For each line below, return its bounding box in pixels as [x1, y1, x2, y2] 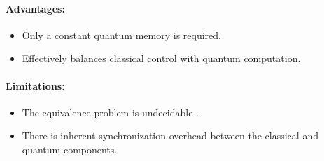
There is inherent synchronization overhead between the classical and [22, 128, 318, 143]
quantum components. [22, 141, 118, 156]
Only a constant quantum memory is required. [22, 27, 221, 42]
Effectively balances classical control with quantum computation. [22, 51, 301, 66]
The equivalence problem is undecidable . [22, 105, 199, 119]
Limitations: [6, 78, 65, 93]
